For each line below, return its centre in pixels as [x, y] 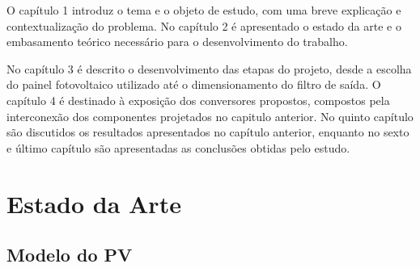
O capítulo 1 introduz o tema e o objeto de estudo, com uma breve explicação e [204, 10]
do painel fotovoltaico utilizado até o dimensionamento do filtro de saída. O [194, 84]
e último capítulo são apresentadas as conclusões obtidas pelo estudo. [178, 147]
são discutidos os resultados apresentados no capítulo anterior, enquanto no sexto [208, 132]
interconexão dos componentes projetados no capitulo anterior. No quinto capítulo [210, 116]
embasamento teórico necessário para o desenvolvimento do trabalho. [177, 42]
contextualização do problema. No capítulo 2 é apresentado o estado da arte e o [204, 25]
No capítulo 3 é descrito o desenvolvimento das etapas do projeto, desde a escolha [209, 68]
